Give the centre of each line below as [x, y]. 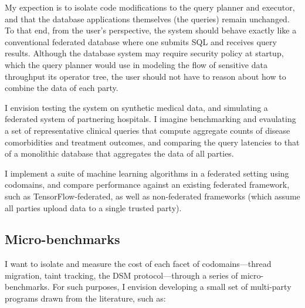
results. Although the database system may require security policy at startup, [144, 53]
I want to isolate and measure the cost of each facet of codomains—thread [138, 264]
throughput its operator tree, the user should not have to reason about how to [145, 76]
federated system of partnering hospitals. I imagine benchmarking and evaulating [150, 119]
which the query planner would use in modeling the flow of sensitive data [136, 64]
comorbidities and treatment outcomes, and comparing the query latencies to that [152, 142]
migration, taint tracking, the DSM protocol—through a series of [121, 275]
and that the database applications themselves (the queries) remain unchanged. [147, 18]
